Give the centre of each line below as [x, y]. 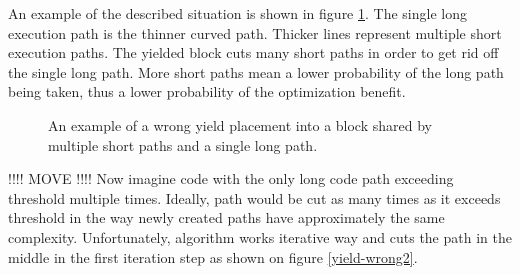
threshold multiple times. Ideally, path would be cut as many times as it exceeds [254, 197]
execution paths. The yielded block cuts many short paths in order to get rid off [253, 52]
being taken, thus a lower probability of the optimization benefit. [207, 91]
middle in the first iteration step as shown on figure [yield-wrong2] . [213, 256]
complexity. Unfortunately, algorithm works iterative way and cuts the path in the [260, 236]
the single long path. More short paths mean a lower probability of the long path [256, 71]
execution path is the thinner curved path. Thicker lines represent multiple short [255, 32]
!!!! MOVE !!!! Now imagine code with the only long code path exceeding [231, 178]
